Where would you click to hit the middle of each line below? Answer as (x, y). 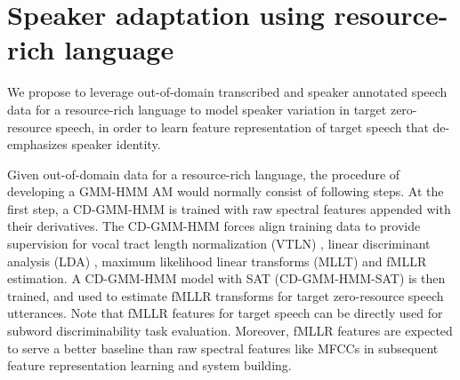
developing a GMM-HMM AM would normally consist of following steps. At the (226, 191)
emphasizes (37, 144)
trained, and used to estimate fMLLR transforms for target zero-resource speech (226, 295)
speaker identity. (116, 144)
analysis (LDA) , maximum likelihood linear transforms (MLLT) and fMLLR (217, 261)
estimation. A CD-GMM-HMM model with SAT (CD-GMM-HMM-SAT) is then (226, 278)
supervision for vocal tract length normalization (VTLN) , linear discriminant (219, 244)
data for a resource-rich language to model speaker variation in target (197, 109)
